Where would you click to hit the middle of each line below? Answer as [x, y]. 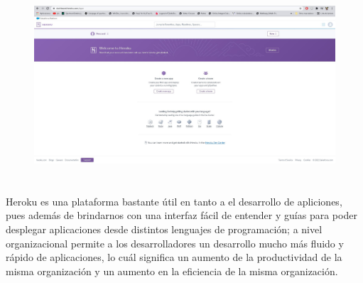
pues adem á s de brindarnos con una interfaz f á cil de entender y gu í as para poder [181, 215]
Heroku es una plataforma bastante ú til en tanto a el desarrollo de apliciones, [174, 201]
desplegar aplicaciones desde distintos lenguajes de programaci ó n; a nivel [164, 229]
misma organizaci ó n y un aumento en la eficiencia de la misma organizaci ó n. [172, 271]
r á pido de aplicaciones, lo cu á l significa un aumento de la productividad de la [174, 257]
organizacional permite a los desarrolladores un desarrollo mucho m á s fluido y [175, 243]
